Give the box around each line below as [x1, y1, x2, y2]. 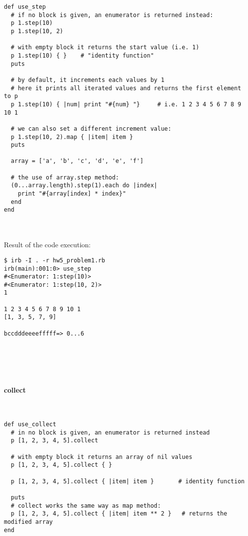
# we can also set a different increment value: [11, 125, 172, 132]
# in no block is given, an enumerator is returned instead [11, 429, 210, 436]
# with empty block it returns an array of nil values [11, 453, 192, 460]
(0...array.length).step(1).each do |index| [11, 182, 157, 189]
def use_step [4, 3, 46, 10]
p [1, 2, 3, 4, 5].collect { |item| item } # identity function [11, 477, 245, 485]
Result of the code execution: [4, 239, 91, 250]
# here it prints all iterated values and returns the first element [11, 84, 241, 92]
